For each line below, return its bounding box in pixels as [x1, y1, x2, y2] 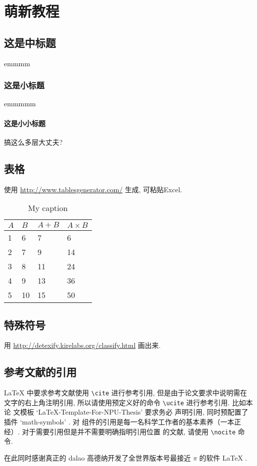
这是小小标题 [4, 118, 45, 128]
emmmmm [4, 98, 36, 109]
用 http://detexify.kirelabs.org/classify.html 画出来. [4, 340, 161, 350]
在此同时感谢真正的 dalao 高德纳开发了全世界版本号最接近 [4, 452, 191, 463]
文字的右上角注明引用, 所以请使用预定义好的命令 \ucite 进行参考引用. [4, 397, 230, 407]
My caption [28, 202, 68, 214]
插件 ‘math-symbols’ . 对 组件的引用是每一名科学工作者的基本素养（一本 [4, 417, 234, 427]
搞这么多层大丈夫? [4, 136, 63, 147]
